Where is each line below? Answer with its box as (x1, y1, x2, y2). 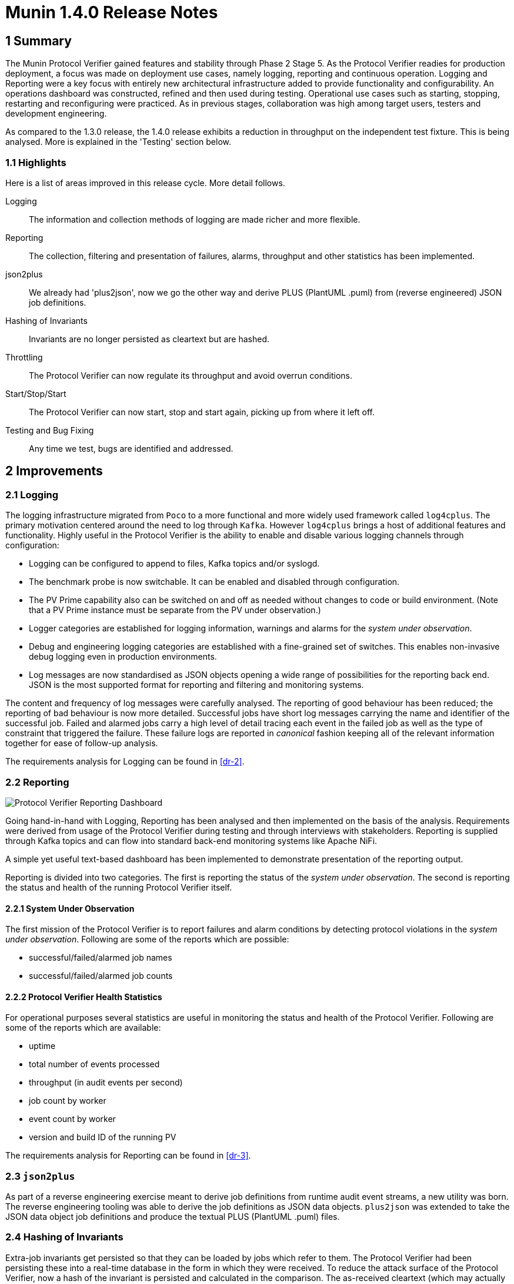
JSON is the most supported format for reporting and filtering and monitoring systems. (29, 680, 364, 690)
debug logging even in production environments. (29, 651, 217, 662)
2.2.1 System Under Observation (5, 903, 135, 914)
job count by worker (29, 1096, 106, 1106)
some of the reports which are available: (5, 1022, 161, 1033)
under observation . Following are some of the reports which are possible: (5, 934, 289, 945)
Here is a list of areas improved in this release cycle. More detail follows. (5, 177, 285, 188)
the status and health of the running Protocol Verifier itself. (5, 882, 232, 892)
